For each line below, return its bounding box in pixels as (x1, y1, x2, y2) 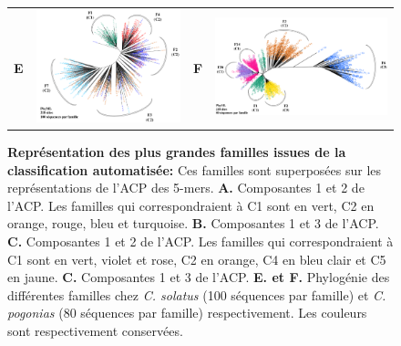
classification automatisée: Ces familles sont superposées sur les (7, 160, 382, 179)
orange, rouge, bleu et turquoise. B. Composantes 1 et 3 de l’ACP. (7, 214, 379, 233)
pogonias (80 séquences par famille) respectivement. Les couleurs (7, 303, 367, 322)
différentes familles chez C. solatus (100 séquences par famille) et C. (7, 285, 386, 304)
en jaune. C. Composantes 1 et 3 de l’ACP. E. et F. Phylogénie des (7, 267, 390, 287)
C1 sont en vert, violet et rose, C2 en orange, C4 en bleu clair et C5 (7, 249, 386, 268)
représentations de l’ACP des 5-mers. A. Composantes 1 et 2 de (7, 178, 365, 197)
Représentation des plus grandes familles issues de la (7, 142, 346, 162)
